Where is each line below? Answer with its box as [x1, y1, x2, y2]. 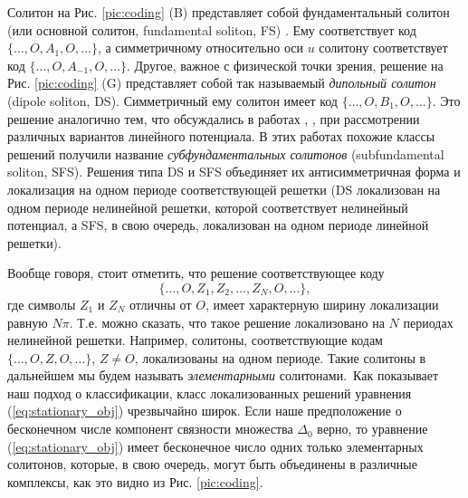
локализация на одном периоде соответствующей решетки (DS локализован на [7, 179, 441, 198]
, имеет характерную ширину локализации [205, 294, 439, 313]
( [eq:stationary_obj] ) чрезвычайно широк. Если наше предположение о [7, 401, 402, 420]
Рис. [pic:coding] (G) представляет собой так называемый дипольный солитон [7, 73, 436, 92]
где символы [7, 294, 76, 313]
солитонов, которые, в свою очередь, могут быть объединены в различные [7, 455, 417, 474]
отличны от [129, 294, 192, 313]
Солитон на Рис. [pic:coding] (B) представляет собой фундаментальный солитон [7, 3, 450, 21]
